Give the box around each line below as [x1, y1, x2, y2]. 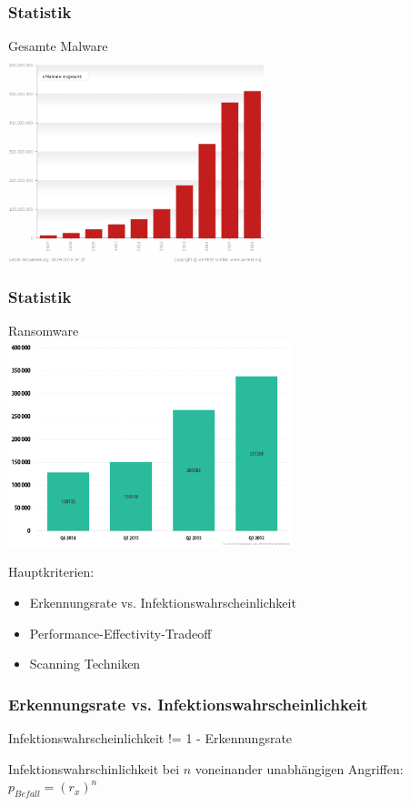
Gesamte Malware [8, 36, 108, 55]
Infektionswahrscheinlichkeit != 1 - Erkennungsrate [8, 728, 293, 747]
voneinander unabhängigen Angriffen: [195, 759, 404, 778]
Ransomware [8, 321, 79, 340]
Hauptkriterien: [8, 562, 95, 581]
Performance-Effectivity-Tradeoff [29, 623, 212, 642]
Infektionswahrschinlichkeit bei [8, 759, 180, 778]
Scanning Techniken [29, 654, 141, 673]
